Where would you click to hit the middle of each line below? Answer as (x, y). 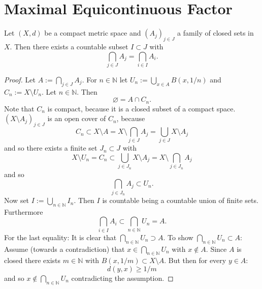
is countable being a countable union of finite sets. (180, 200)
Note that (19, 108)
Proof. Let (20, 79)
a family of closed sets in (216, 33)
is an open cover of (77, 118)
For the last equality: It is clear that (60, 237)
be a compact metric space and (93, 33)
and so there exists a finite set (51, 148)
